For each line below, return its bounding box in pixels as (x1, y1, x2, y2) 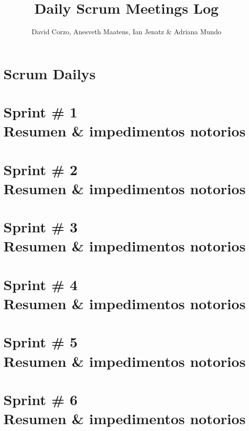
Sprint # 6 (3, 389, 78, 409)
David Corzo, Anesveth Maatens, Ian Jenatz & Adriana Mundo (31, 26, 222, 37)
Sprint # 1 (3, 102, 78, 122)
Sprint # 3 (3, 217, 78, 237)
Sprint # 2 (3, 159, 78, 179)
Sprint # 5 (3, 332, 78, 352)
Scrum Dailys (3, 63, 96, 83)
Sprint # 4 (3, 274, 78, 294)
